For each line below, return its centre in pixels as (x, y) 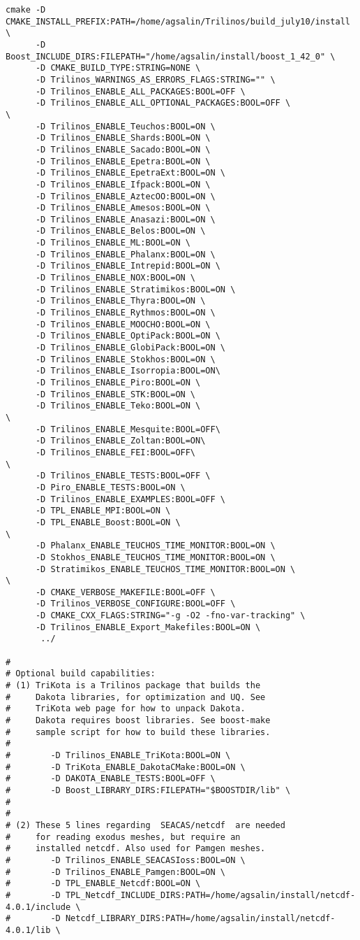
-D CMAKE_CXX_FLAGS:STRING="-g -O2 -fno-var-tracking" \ (170, 616)
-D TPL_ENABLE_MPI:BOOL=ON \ (103, 511)
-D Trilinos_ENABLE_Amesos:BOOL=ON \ (123, 208)
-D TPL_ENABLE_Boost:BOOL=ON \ (108, 522)
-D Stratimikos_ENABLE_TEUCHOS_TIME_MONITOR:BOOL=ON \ (165, 569)
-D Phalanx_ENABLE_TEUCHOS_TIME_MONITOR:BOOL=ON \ (155, 546)
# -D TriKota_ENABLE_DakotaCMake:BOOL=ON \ (126, 767)
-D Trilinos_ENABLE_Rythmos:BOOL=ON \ (125, 313)
